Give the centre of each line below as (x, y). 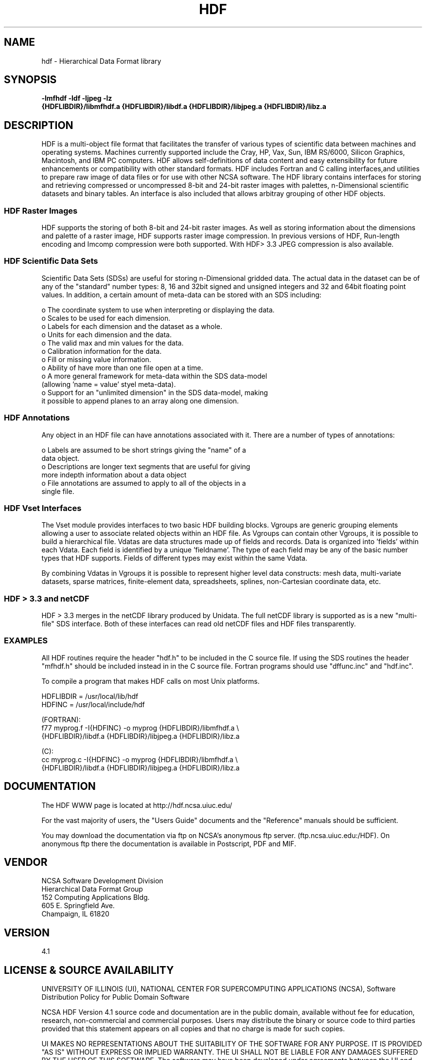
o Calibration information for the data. (102, 351)
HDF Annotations (37, 418)
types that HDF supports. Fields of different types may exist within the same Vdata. (174, 558)
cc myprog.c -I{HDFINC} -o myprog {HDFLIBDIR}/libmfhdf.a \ (140, 759)
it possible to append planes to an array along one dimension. (140, 401)
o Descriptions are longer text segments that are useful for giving (146, 466)
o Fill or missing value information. (96, 359)
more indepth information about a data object (114, 475)
